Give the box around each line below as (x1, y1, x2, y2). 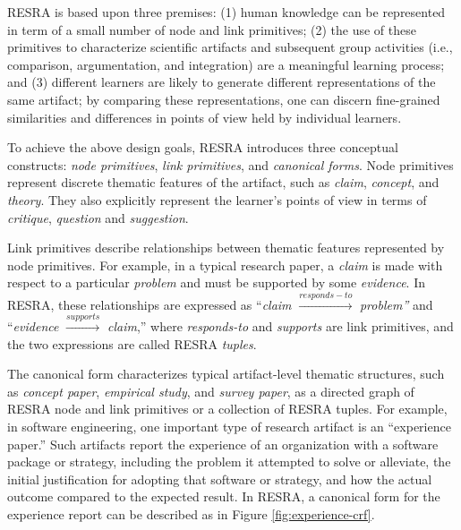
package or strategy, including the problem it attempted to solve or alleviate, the (7, 452, 451, 471)
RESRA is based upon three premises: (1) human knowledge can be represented (7, 3, 446, 21)
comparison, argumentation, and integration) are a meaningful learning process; (7, 55, 445, 73)
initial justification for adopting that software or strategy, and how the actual (7, 469, 432, 488)
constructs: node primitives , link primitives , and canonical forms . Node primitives (7, 155, 454, 174)
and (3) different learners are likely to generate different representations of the (7, 73, 436, 91)
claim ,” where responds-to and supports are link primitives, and (107, 317, 454, 336)
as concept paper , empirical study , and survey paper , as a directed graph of (7, 381, 414, 400)
